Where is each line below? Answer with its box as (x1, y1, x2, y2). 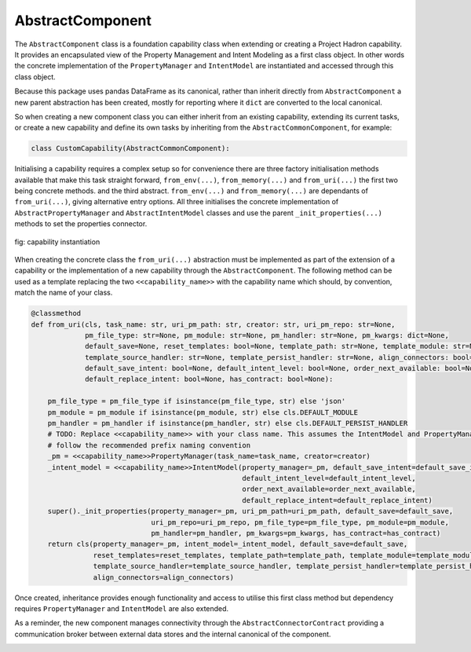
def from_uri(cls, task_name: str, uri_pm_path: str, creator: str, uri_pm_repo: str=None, (31, 320, 396, 329)
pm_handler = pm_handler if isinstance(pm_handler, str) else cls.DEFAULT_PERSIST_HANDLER (47, 419, 408, 428)
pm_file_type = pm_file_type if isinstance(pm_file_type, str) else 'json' (47, 397, 346, 406)
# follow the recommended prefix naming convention (47, 441, 251, 449)
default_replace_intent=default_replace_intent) (242, 496, 433, 504)
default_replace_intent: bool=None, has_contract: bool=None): (85, 375, 334, 384)
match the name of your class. (14, 288, 113, 298)
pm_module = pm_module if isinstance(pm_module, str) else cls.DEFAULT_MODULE (47, 408, 359, 416)
